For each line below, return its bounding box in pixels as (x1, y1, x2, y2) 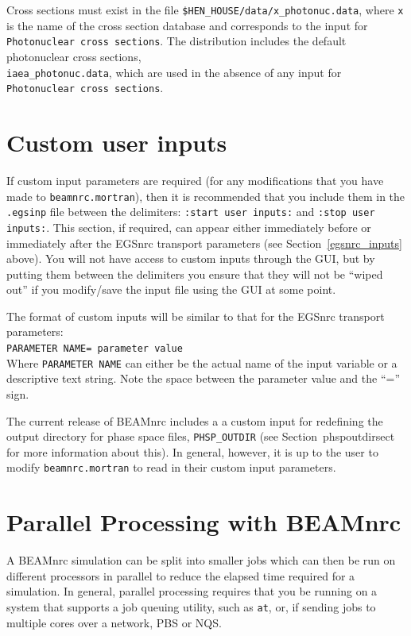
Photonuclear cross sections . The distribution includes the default (6, 33, 347, 49)
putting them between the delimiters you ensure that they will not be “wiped (6, 265, 383, 282)
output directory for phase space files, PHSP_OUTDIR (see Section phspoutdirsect (6, 428, 395, 445)
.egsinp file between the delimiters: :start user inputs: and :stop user (6, 203, 375, 220)
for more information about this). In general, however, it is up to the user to (6, 443, 378, 460)
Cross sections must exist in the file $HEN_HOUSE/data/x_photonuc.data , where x (6, 2, 404, 17)
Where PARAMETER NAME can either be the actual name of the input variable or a (6, 354, 397, 371)
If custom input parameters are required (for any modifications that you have (6, 172, 384, 188)
